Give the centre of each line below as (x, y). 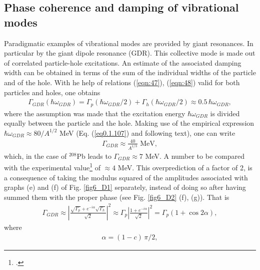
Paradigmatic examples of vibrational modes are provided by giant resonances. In (129, 43)
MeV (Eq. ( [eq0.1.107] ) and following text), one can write (147, 132)
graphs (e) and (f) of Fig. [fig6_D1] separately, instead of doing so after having (125, 187)
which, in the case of (35, 156)
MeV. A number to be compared (195, 156)
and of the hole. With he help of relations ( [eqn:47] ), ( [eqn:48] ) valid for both (122, 82)
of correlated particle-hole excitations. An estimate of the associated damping (123, 62)
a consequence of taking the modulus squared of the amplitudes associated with (126, 177)
